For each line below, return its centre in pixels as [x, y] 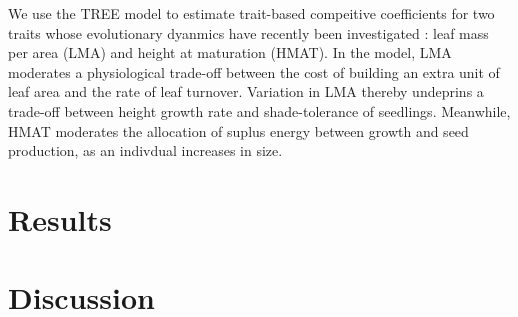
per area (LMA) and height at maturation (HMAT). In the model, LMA [230, 52]
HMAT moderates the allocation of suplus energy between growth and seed [238, 130]
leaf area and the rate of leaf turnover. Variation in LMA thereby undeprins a [246, 91]
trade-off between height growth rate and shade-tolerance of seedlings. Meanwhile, [259, 110]
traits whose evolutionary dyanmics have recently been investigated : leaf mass [248, 32]
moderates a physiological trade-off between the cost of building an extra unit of [254, 71]
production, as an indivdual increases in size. [145, 150]
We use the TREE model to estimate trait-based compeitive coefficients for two [251, 13]
